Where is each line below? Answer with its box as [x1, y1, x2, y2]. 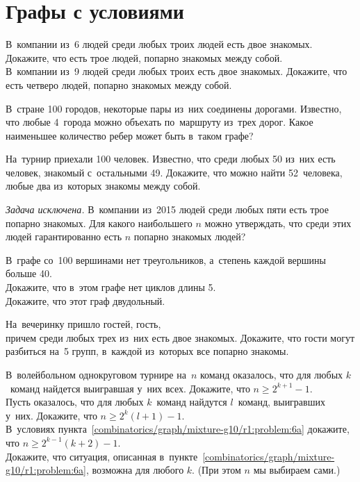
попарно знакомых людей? [133, 229, 246, 244]
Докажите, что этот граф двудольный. [6, 293, 165, 308]
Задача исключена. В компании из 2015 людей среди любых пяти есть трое [6, 202, 329, 217]
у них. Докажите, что [6, 408, 97, 422]
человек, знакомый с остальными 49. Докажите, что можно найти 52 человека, [6, 165, 343, 179]
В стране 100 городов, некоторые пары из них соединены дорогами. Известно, [6, 101, 342, 115]
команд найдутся [156, 394, 227, 409]
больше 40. [6, 266, 52, 281]
